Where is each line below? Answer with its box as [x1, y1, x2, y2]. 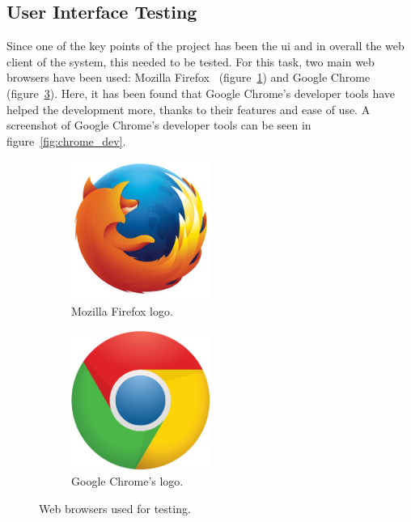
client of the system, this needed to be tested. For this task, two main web [6, 53, 375, 70]
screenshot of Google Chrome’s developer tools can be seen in [6, 117, 311, 134]
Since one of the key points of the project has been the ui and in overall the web [6, 37, 405, 54]
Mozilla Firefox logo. [71, 302, 173, 319]
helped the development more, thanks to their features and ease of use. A [6, 100, 371, 117]
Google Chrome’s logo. [71, 473, 184, 490]
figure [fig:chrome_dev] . [6, 132, 126, 149]
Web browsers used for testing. [39, 499, 191, 516]
